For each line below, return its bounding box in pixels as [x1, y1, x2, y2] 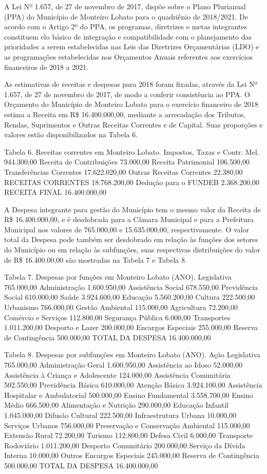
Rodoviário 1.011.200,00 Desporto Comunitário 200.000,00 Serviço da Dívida [4, 440, 245, 450]
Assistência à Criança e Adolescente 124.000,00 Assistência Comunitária [4, 369, 231, 380]
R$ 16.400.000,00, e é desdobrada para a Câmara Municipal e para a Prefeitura [4, 214, 254, 225]
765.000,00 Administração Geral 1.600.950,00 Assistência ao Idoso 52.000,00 [4, 359, 243, 370]
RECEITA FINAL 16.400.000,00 [4, 187, 106, 197]
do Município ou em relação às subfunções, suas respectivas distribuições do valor [4, 244, 260, 255]
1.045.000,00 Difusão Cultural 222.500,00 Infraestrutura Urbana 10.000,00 [4, 409, 237, 420]
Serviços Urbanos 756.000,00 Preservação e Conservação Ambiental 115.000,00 [4, 420, 250, 430]
